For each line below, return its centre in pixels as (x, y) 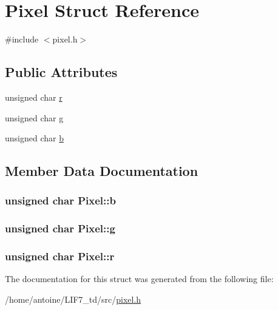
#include (22, 39)
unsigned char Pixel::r (60, 256)
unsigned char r (34, 97)
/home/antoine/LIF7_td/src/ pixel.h (73, 299)
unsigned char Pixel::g (60, 228)
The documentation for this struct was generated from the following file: (139, 279)
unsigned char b (34, 138)
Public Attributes (61, 72)
